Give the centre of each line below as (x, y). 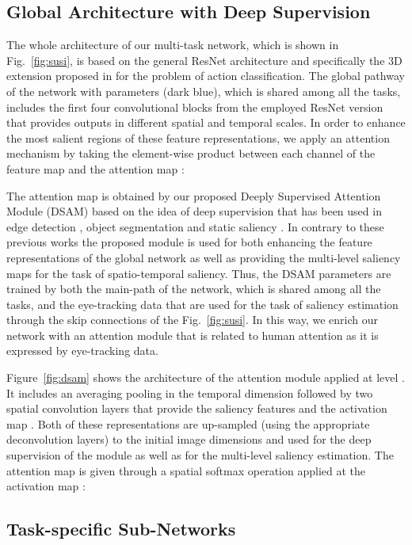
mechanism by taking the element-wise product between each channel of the (191, 153)
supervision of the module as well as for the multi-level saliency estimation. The (200, 455)
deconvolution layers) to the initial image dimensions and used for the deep (189, 439)
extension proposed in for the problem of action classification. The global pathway (206, 76)
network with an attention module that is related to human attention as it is (193, 335)
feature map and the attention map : (95, 168)
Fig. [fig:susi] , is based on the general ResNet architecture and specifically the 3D (204, 60)
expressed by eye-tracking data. (82, 351)
